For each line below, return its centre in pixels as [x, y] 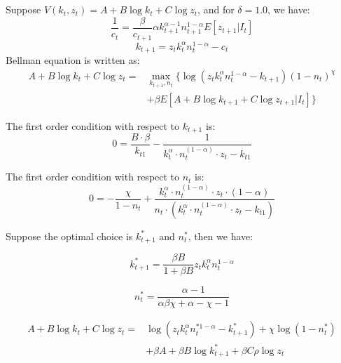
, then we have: [221, 236]
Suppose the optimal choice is [69, 236]
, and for [216, 9]
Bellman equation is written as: [73, 60]
